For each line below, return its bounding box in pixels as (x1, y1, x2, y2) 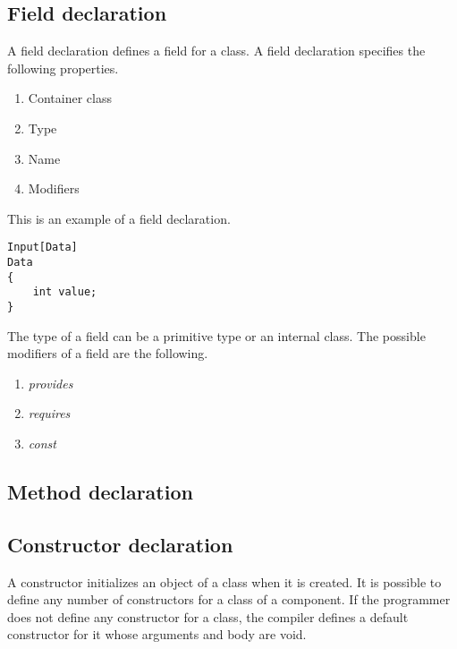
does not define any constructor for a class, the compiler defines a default (7, 607, 409, 626)
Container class (28, 89, 112, 107)
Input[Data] (7, 241, 78, 254)
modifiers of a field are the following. (7, 344, 208, 363)
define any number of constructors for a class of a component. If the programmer (7, 590, 451, 609)
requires (28, 404, 71, 423)
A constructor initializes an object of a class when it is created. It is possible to (7, 572, 442, 591)
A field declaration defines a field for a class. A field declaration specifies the (7, 41, 426, 60)
